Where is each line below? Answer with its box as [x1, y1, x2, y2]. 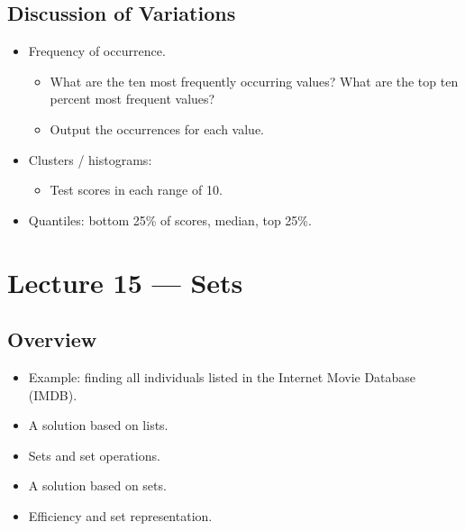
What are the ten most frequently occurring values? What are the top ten [50, 71, 459, 90]
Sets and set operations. [28, 445, 160, 464]
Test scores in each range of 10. [50, 180, 223, 199]
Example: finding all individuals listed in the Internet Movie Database [28, 367, 416, 386]
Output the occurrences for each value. [50, 119, 265, 138]
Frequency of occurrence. [28, 41, 166, 60]
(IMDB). [28, 385, 77, 404]
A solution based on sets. [28, 476, 167, 495]
